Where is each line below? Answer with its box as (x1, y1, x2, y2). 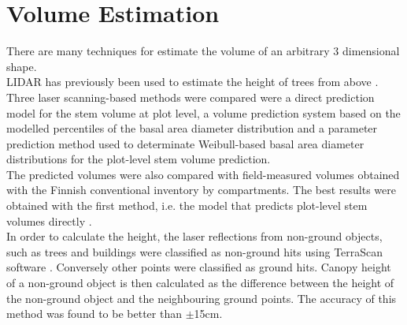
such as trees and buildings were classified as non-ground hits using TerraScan (6, 243, 383, 260)
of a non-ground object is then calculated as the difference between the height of (6, 275, 394, 291)
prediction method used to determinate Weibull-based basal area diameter (6, 135, 364, 151)
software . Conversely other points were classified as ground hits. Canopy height (6, 259, 391, 275)
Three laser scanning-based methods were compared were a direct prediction (6, 88, 375, 105)
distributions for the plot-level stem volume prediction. (6, 151, 271, 167)
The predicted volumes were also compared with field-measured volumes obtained (6, 166, 400, 182)
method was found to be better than (6, 305, 182, 322)
